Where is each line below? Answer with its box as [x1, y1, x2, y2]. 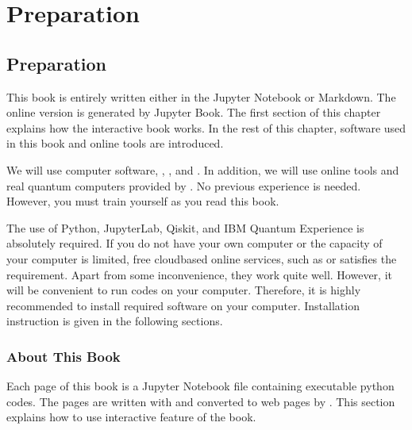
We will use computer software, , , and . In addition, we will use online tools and [6, 161, 399, 178]
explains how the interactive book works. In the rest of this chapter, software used [6, 119, 406, 136]
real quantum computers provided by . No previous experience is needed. [6, 177, 361, 194]
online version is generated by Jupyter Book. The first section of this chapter [6, 104, 381, 121]
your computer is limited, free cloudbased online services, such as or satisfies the [6, 250, 397, 267]
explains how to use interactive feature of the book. [6, 409, 256, 425]
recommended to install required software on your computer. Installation [6, 297, 360, 313]
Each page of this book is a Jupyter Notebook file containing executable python [6, 378, 395, 394]
